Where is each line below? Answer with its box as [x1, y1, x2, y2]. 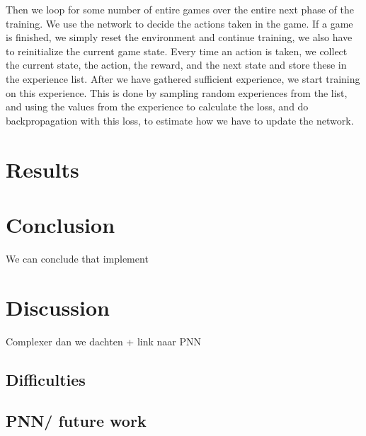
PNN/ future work [6, 410, 147, 432]
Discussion [6, 292, 110, 321]
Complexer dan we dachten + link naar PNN [6, 333, 201, 348]
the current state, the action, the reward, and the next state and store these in [6, 57, 347, 72]
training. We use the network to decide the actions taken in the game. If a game [6, 16, 353, 30]
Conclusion [6, 210, 115, 239]
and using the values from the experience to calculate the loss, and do [6, 99, 309, 114]
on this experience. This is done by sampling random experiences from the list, [6, 85, 348, 100]
